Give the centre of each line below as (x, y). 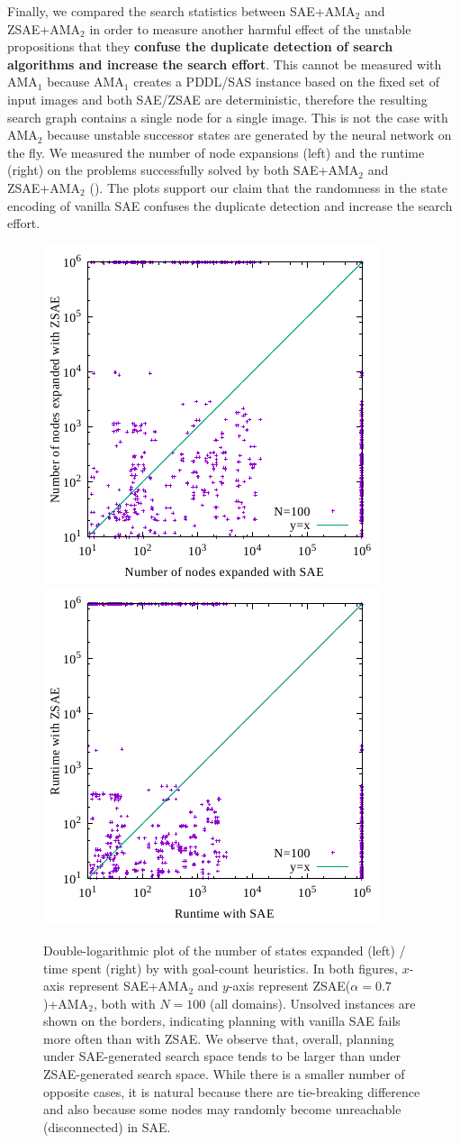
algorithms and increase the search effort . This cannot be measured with (225, 64)
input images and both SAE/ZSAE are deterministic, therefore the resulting (217, 99)
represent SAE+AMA (129, 986)
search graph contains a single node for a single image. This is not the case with (228, 117)
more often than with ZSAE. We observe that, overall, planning (219, 1038)
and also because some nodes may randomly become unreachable (222, 1109)
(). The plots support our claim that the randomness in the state (269, 187)
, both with (124, 1003)
